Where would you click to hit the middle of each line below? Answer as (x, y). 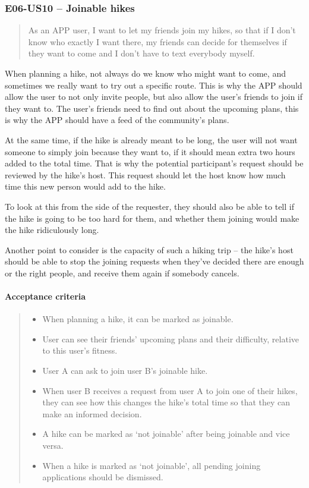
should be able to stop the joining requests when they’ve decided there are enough (154, 261)
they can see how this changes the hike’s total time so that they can (166, 402)
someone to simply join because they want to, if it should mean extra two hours (150, 151)
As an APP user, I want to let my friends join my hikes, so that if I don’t (162, 30)
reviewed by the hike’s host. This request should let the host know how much (145, 174)
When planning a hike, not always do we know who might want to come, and (145, 73)
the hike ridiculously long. (52, 230)
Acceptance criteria (45, 296)
